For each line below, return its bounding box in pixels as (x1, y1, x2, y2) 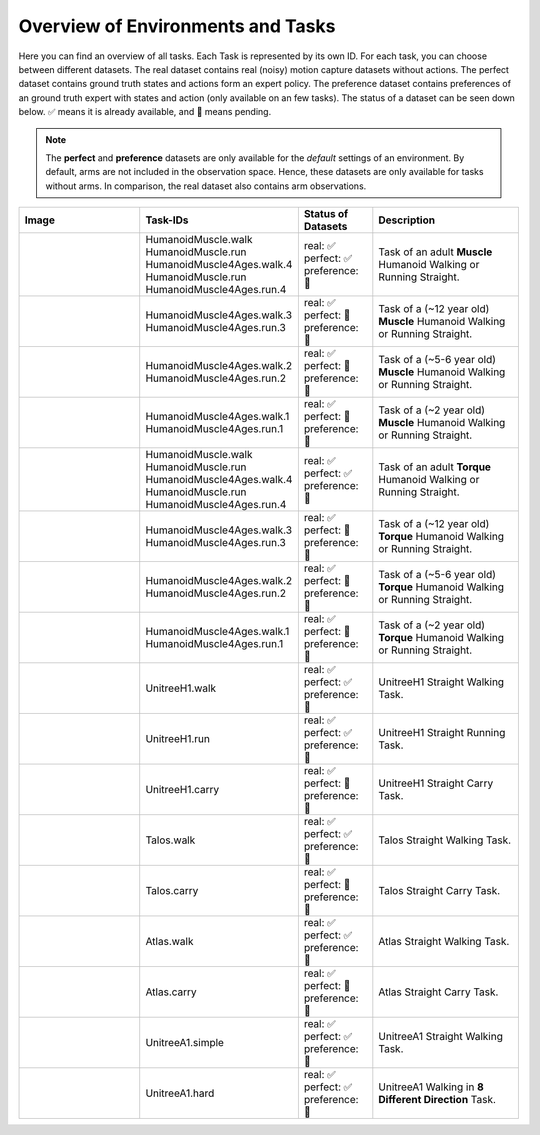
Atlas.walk (145, 935, 194, 949)
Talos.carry (145, 884, 199, 898)
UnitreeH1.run (145, 732, 210, 746)
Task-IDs (145, 213, 189, 227)
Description (378, 213, 435, 227)
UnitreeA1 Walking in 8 (378, 1080, 484, 1094)
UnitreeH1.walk (145, 681, 217, 695)
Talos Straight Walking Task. (378, 833, 512, 847)
